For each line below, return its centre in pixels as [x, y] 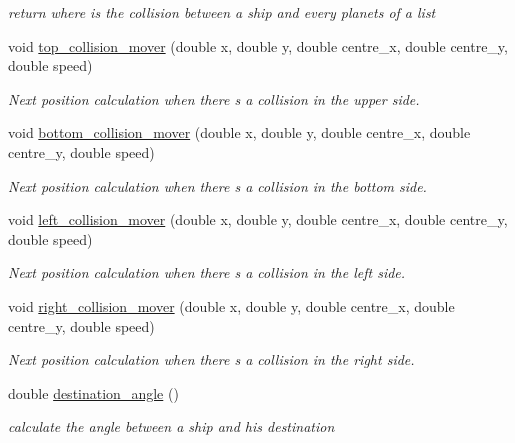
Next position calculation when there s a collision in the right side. [211, 359]
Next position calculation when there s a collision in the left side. [207, 272]
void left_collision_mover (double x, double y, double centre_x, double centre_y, [258, 219]
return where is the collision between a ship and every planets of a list [222, 12]
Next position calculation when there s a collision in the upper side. [214, 98]
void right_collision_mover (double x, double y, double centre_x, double [231, 305]
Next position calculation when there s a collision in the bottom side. [217, 185]
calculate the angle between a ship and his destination [171, 426]
